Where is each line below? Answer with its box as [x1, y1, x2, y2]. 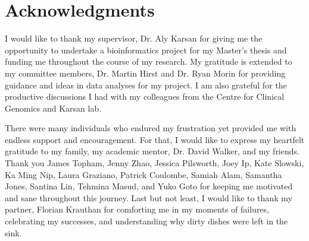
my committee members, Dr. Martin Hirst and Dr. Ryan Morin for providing [5, 66, 286, 79]
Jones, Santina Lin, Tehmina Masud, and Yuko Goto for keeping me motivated [5, 180, 293, 192]
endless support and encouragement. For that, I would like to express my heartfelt [5, 133, 305, 145]
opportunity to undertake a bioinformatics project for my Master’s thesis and [5, 43, 287, 56]
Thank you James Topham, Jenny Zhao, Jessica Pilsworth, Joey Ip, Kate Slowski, [5, 157, 304, 169]
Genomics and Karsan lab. [5, 102, 102, 114]
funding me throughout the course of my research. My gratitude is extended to [5, 55, 292, 68]
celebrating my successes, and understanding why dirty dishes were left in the [5, 215, 288, 227]
